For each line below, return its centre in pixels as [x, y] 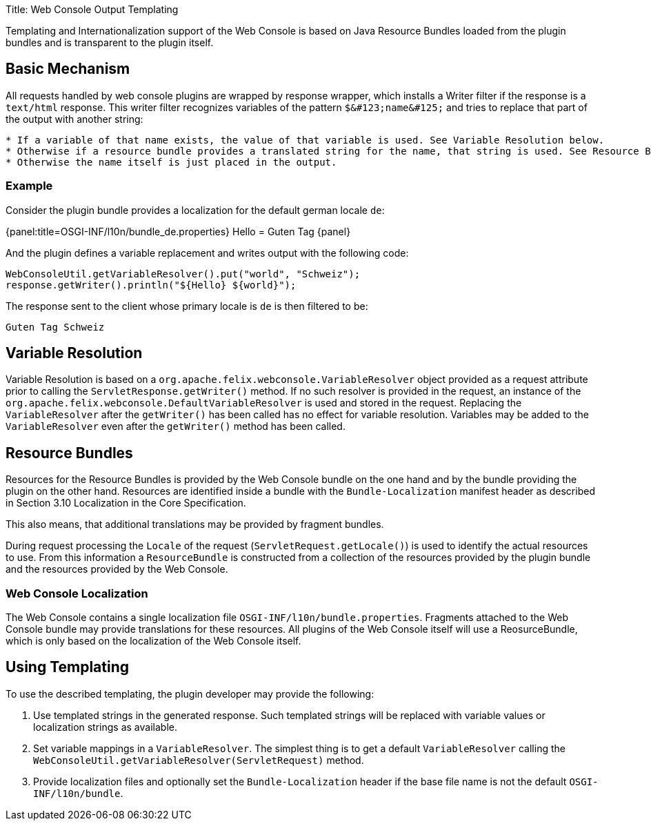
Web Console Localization [77, 593]
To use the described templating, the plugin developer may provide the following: [190, 694]
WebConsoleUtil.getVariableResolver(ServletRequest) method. [199, 760]
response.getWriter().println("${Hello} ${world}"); [151, 285]
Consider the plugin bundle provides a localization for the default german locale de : [195, 210]
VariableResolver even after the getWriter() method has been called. [176, 426]
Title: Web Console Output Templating [92, 9]
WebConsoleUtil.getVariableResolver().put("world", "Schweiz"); [183, 274]
